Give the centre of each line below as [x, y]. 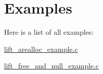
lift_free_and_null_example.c [51, 66]
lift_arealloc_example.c [41, 49]
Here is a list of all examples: [49, 32]
